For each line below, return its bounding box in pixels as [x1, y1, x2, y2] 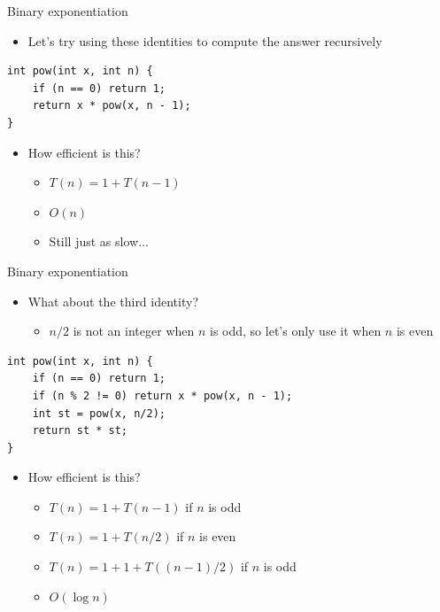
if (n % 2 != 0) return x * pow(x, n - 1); [32, 389, 293, 402]
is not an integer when [73, 321, 195, 340]
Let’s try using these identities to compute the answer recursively [27, 31, 382, 50]
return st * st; [32, 424, 128, 438]
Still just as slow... [49, 232, 149, 251]
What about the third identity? [27, 291, 198, 310]
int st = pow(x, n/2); [32, 407, 166, 420]
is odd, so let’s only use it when [210, 321, 382, 340]
